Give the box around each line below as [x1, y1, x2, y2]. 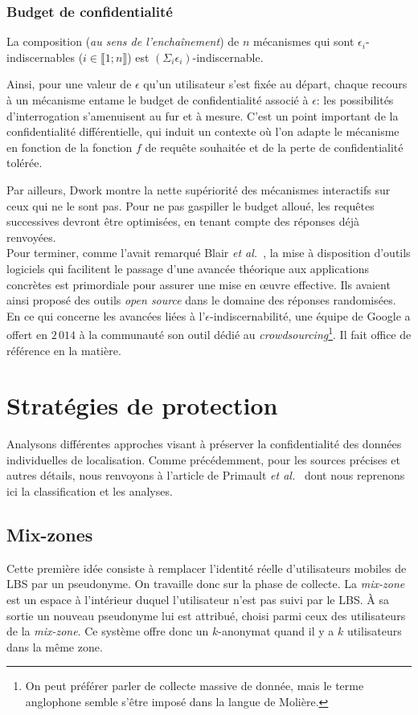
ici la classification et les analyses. [6, 483, 173, 500]
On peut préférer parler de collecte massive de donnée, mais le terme [25, 677, 364, 694]
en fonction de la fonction [6, 138, 133, 155]
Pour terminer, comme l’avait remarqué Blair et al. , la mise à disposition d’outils [6, 244, 411, 261]
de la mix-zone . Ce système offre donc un [6, 623, 209, 639]
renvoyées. [6, 228, 56, 245]
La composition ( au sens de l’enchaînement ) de [6, 33, 240, 50]
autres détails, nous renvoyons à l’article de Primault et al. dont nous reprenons [6, 467, 405, 484]
